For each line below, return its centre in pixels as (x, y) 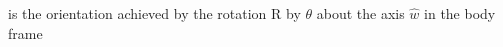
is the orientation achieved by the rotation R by (154, 13)
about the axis (360, 13)
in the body (460, 13)
